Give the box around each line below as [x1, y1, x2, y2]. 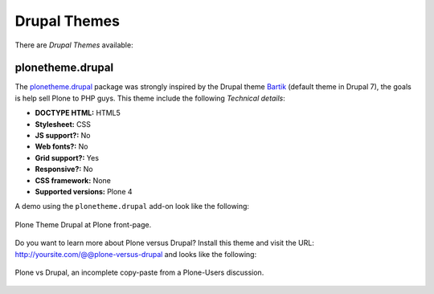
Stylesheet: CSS [35, 119, 92, 129]
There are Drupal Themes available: [14, 40, 133, 50]
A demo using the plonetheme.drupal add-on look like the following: [14, 202, 249, 211]
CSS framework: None [35, 175, 112, 185]
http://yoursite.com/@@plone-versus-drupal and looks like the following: [14, 249, 257, 259]
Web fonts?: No [35, 141, 88, 152]
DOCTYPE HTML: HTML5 [35, 108, 121, 118]
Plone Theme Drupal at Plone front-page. [14, 219, 152, 229]
